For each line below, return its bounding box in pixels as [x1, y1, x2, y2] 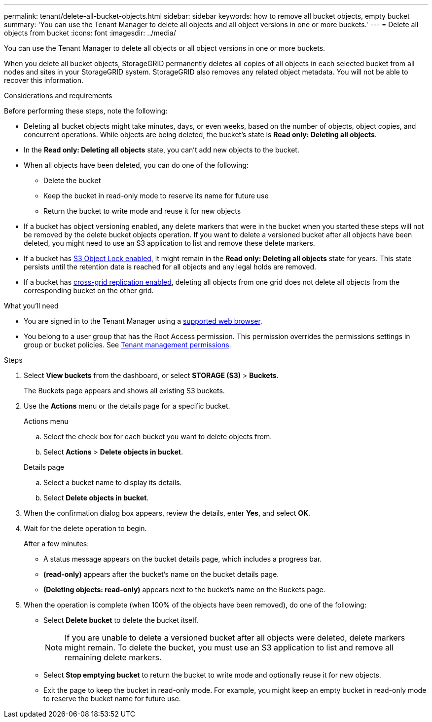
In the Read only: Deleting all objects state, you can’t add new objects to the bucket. [24, 146, 299, 154]
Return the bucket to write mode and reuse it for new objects [43, 207, 241, 215]
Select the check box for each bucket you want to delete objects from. [43, 432, 272, 441]
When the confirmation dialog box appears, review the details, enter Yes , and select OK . [24, 509, 311, 517]
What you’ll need [4, 302, 59, 310]
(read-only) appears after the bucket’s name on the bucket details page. [43, 570, 279, 578]
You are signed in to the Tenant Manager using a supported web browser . [24, 317, 262, 325]
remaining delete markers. [65, 652, 162, 662]
